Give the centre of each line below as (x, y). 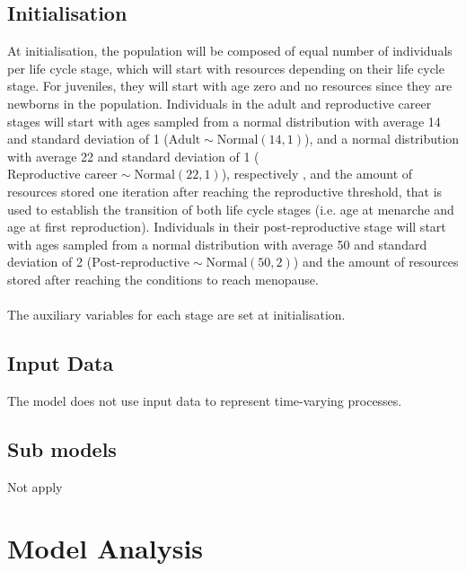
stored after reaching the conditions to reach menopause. (163, 279)
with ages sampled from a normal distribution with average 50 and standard (217, 244)
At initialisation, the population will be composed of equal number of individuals (230, 51)
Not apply (35, 486)
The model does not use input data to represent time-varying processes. (205, 400)
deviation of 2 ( (50, 262)
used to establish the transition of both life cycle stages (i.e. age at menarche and (231, 209)
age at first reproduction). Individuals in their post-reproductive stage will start (227, 227)
